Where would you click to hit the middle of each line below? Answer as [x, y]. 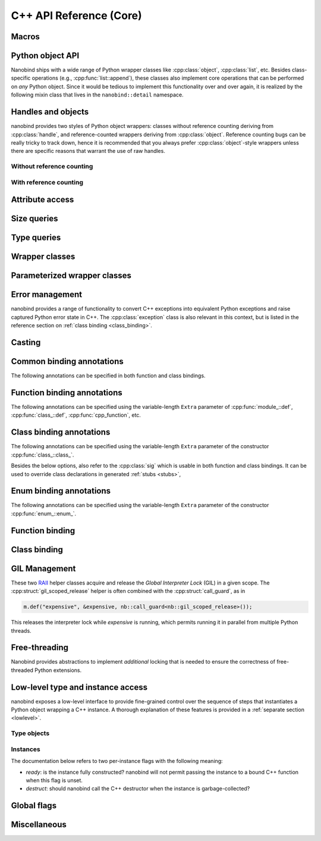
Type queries [36, 238]
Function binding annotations [67, 393]
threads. [21, 630]
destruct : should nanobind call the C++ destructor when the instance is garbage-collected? [138, 789]
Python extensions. [58, 670]
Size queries [34, 219]
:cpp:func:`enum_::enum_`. [44, 513]
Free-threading [40, 648]
